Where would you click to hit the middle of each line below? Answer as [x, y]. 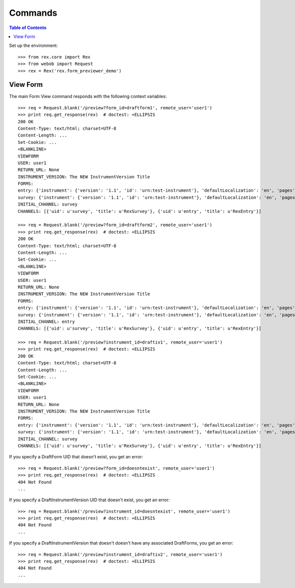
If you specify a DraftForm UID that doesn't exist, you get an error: [76, 457]
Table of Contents [28, 28]
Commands [33, 13]
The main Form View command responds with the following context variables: [88, 97]
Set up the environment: [33, 46]
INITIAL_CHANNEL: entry [46, 321]
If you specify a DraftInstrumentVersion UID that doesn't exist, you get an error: [89, 500]
